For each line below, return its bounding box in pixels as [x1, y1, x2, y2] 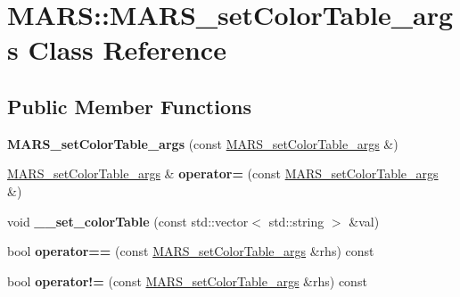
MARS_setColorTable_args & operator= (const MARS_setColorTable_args [7, 164, 439, 183]
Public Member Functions [7, 92, 251, 120]
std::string [268, 211, 324, 230]
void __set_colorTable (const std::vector [7, 211, 249, 230]
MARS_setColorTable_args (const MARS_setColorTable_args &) [7, 134, 398, 153]
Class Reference [28, 31, 226, 68]
